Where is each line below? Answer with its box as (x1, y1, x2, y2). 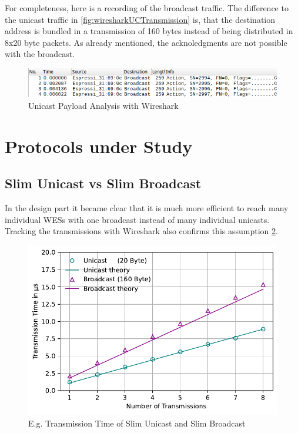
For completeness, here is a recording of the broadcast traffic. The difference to (5, 2, 289, 14)
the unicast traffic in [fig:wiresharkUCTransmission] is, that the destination (5, 13, 276, 25)
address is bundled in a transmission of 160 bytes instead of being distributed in (5, 25, 293, 37)
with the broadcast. (5, 48, 75, 60)
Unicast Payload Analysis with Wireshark (28, 99, 179, 112)
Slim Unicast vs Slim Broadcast (5, 174, 202, 192)
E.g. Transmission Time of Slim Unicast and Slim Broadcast (28, 417, 246, 429)
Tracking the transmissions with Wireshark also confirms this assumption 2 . (5, 225, 278, 237)
